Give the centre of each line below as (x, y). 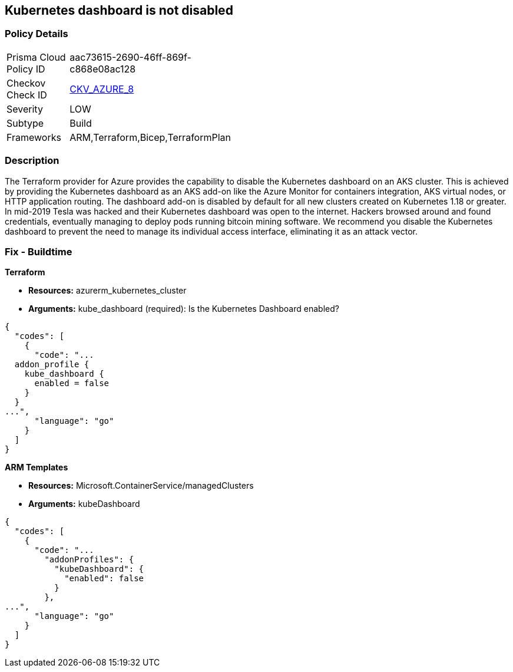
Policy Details (37, 34)
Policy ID (26, 69)
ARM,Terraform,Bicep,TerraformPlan (150, 137)
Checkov (26, 83)
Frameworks (34, 137)
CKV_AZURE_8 (102, 89)
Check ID (27, 95)
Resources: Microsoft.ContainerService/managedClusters (141, 486)
